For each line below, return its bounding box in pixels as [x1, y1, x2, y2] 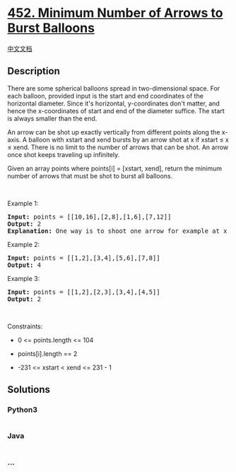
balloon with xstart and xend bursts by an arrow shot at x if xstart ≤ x [28, 135, 230, 144]
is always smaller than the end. [7, 114, 98, 122]
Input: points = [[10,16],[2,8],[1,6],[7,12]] [7, 212, 172, 221]
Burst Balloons [7, 20, 95, 36]
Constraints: [7, 322, 43, 330]
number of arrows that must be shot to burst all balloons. [7, 171, 173, 180]
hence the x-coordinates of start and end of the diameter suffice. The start [7, 106, 225, 115]
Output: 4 [7, 260, 41, 269]
